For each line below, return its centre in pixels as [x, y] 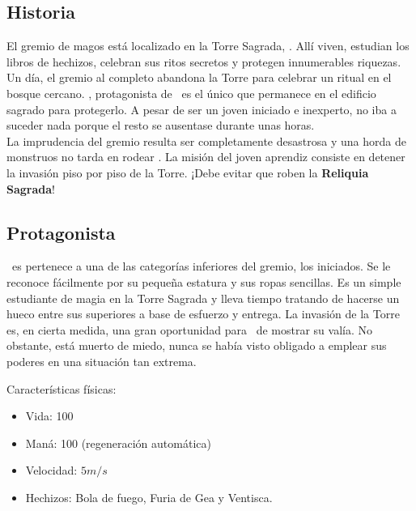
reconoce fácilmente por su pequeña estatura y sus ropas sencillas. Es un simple [204, 281]
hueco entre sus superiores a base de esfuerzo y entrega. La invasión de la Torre [203, 314]
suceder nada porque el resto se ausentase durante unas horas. [161, 125]
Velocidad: [51, 470]
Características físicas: [62, 388]
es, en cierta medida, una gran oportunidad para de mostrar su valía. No [189, 329]
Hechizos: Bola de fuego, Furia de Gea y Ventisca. [149, 497]
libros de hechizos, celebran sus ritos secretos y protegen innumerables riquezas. [204, 61]
